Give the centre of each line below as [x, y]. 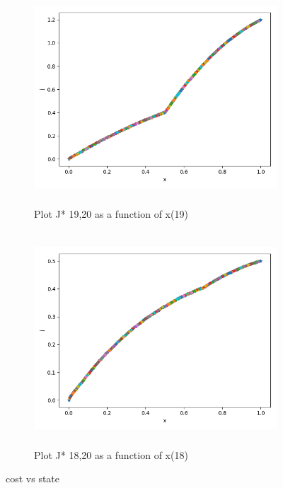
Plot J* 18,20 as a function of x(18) [111, 454]
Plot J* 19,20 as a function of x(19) [111, 213]
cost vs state [33, 478]
